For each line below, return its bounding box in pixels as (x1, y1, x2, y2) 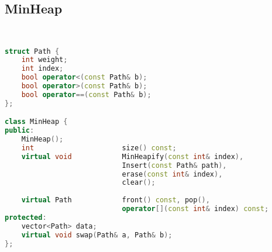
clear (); (122, 178, 156, 187)
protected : (5, 213, 47, 222)
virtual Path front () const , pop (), (21, 196, 210, 205)
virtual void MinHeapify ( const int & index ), (21, 152, 244, 161)
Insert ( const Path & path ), (122, 161, 227, 170)
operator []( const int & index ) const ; (122, 205, 269, 213)
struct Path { (5, 47, 60, 56)
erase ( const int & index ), (122, 170, 223, 178)
